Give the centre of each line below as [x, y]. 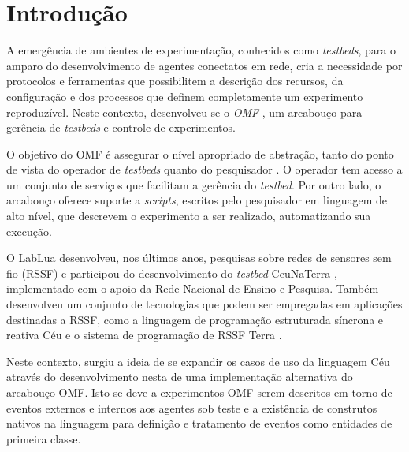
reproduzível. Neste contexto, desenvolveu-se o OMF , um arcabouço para [184, 112]
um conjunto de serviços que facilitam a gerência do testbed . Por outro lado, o [194, 184]
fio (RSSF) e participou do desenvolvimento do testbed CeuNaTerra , [172, 273]
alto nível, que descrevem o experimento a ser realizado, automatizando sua [189, 216]
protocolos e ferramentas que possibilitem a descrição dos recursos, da [175, 81]
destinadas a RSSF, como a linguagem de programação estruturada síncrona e [195, 319]
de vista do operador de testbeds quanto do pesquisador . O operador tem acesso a [204, 169]
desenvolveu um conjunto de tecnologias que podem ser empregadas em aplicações [204, 304]
